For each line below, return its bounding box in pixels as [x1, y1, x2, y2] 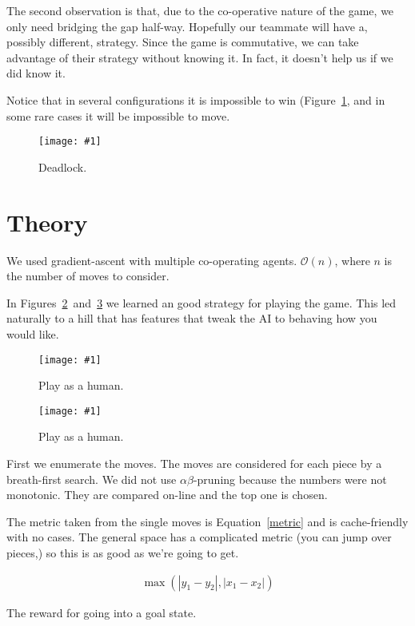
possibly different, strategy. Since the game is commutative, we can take [6, 34, 359, 50]
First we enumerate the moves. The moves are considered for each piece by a [6, 455, 382, 471]
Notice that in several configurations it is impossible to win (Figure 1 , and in [6, 91, 385, 108]
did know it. [6, 65, 66, 81]
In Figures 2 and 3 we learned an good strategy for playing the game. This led [6, 294, 397, 311]
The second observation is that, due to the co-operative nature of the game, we [6, 2, 394, 18]
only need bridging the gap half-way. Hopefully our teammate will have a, [6, 18, 368, 34]
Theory [6, 205, 88, 238]
